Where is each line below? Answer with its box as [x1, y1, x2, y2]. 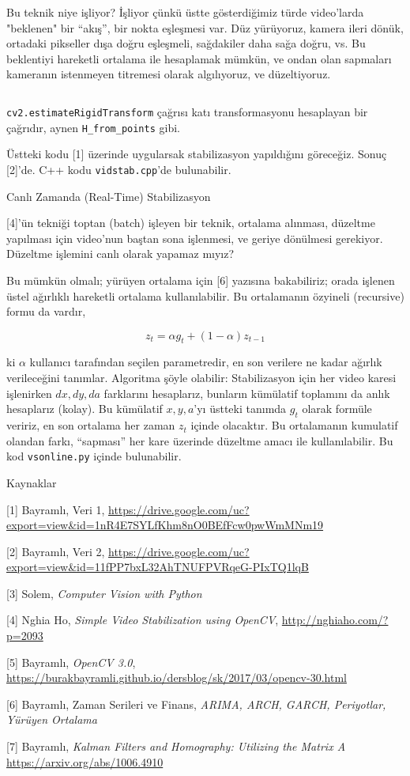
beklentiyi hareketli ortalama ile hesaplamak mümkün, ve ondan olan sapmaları [6, 50, 392, 66]
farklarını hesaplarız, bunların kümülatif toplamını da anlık [103, 384, 390, 401]
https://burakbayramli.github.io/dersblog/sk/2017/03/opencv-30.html [6, 669, 347, 686]
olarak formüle [302, 400, 372, 417]
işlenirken [6, 384, 52, 401]
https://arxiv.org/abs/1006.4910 [6, 753, 164, 770]
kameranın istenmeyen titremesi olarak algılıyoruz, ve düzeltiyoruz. [6, 66, 331, 82]
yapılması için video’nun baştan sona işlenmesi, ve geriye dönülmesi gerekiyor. [6, 229, 383, 246]
